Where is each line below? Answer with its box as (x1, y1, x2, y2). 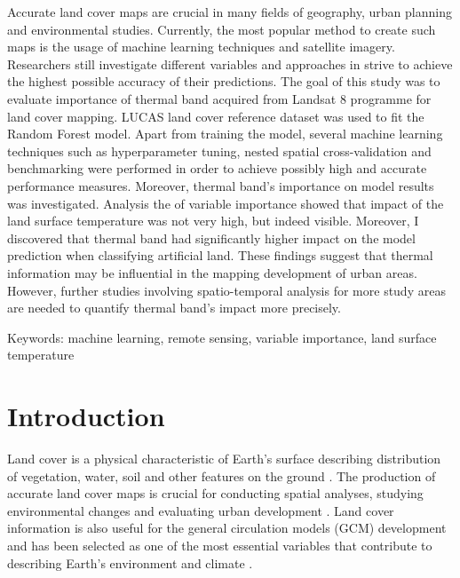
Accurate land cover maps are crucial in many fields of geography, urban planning (7, 3, 452, 20)
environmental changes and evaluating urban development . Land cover (7, 501, 394, 519)
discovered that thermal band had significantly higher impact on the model (7, 228, 416, 247)
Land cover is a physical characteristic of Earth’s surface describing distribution (7, 449, 441, 467)
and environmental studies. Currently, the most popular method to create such (7, 20, 436, 38)
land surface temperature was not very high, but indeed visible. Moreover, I (7, 211, 419, 230)
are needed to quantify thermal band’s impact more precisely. (7, 298, 341, 317)
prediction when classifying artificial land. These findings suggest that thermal (7, 246, 433, 265)
